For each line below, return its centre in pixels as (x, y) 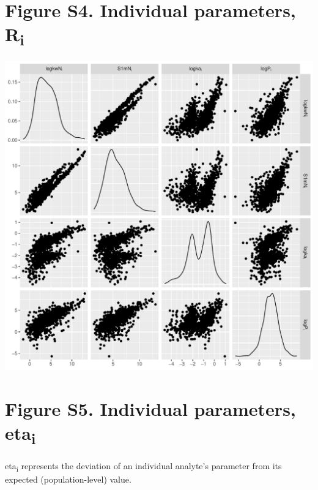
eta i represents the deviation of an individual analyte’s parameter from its (143, 467)
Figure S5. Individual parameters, (150, 409)
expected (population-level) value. (68, 479)
